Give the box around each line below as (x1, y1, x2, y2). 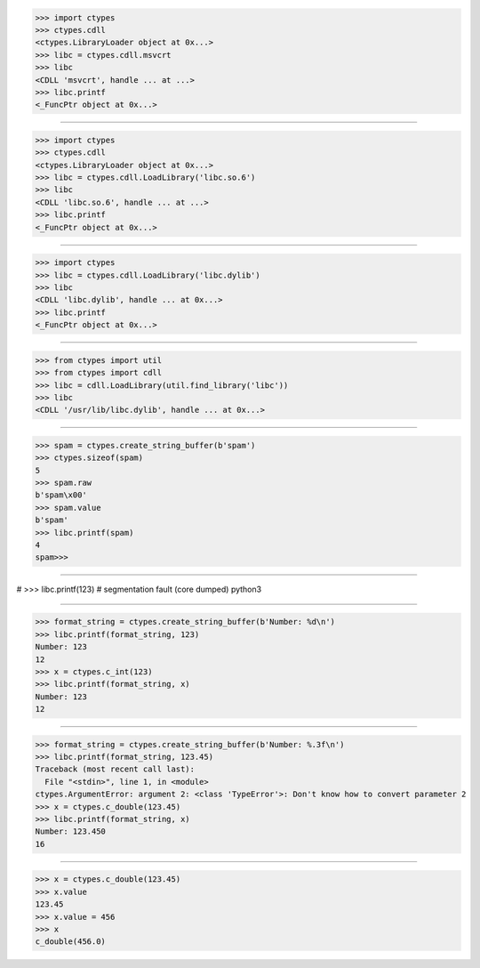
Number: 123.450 (35, 827, 107, 836)
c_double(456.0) (35, 937, 107, 947)
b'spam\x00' (35, 490, 88, 500)
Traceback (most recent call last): (35, 764, 196, 774)
